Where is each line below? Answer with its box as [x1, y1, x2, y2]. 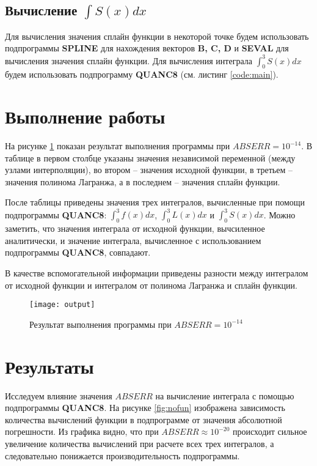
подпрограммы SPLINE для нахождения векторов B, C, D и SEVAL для [5, 42, 289, 54]
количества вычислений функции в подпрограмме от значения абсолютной [5, 413, 282, 426]
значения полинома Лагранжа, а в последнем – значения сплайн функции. [5, 175, 280, 188]
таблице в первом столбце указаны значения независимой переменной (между [5, 151, 296, 164]
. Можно [263, 208, 296, 221]
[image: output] [29, 300, 95, 309]
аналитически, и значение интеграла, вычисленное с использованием [5, 234, 261, 246]
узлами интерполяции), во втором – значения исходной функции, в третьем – [5, 163, 293, 176]
